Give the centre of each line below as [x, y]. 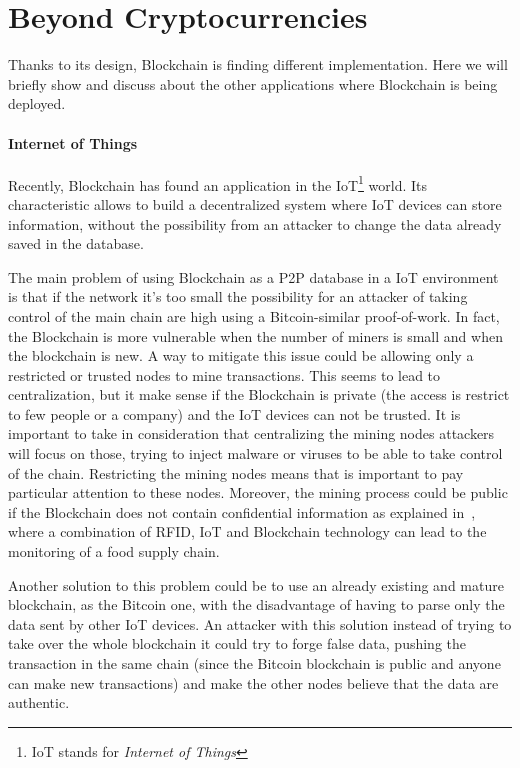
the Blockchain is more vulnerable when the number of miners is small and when [255, 335]
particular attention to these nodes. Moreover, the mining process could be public [258, 492]
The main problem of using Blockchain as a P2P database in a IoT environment [253, 276]
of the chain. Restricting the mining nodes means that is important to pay [236, 472]
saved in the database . [76, 243]
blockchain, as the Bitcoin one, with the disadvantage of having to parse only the [256, 604]
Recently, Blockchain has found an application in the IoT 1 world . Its [218, 183]
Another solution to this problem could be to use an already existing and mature [256, 584]
